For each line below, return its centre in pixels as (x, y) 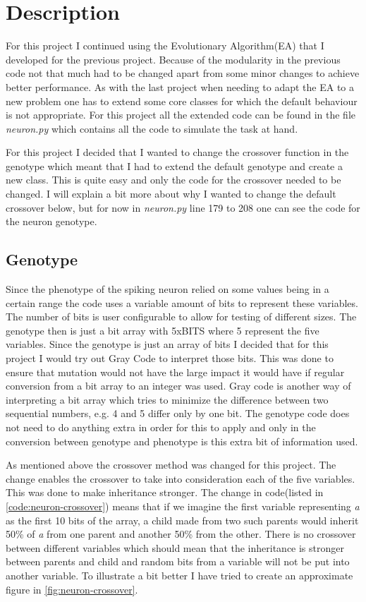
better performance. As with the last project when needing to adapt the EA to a (180, 86)
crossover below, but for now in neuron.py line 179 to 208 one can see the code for (183, 207)
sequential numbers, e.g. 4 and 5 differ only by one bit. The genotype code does (178, 413)
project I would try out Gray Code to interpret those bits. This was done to (170, 358)
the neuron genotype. (51, 221)
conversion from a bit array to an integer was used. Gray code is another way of (178, 386)
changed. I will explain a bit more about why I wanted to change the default (171, 194)
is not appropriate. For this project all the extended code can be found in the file (181, 115)
